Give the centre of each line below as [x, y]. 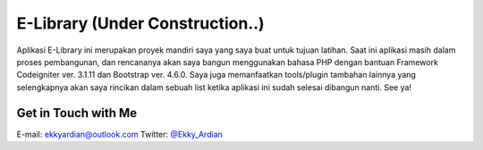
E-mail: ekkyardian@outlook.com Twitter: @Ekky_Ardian [120, 134]
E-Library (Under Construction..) [140, 23]
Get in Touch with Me [77, 113]
